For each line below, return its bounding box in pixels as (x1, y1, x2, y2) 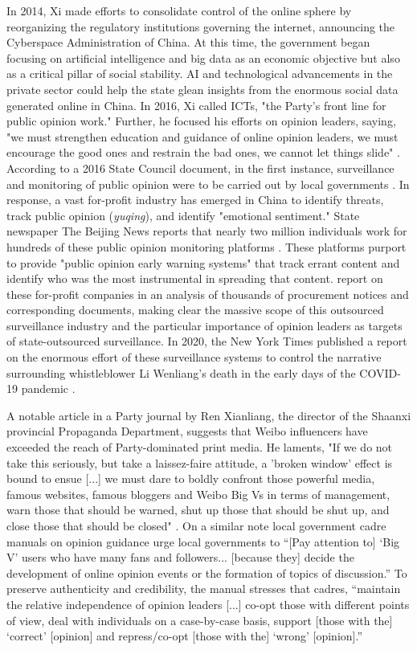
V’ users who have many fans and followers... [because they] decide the (6, 549, 354, 566)
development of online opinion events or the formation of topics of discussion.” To (6, 564, 407, 581)
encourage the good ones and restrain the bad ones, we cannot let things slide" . (6, 144, 400, 161)
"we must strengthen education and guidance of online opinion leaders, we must (6, 128, 399, 145)
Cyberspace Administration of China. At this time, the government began (6, 34, 370, 51)
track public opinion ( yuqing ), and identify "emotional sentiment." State (6, 206, 360, 223)
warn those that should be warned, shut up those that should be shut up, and (6, 501, 390, 518)
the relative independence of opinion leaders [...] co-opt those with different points (6, 595, 410, 612)
